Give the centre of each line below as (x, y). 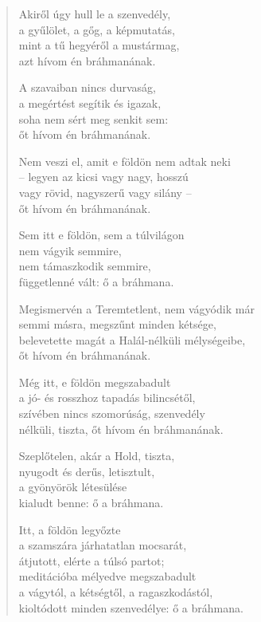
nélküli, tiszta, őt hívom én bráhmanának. (121, 429)
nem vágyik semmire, (70, 250)
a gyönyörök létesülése (73, 487)
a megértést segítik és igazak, (90, 102)
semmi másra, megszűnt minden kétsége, (117, 324)
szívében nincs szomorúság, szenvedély (112, 413)
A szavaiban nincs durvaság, (87, 87)
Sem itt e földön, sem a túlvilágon (101, 235)
